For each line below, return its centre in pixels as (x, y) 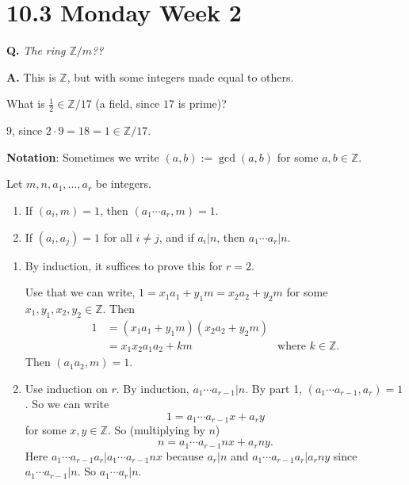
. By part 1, (274, 388)
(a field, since (128, 103)
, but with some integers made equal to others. (180, 76)
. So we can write (67, 404)
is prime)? (202, 103)
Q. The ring (36, 50)
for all (118, 237)
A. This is (31, 76)
